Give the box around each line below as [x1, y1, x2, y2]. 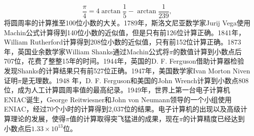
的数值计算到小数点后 [173, 46, 242, 56]
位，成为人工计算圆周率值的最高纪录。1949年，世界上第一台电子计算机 [4, 85, 230, 95]
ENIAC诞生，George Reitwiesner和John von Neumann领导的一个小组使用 [4, 94, 232, 104]
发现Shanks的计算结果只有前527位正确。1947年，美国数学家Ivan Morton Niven [4, 66, 250, 76]
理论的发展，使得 [10, 113, 66, 123]
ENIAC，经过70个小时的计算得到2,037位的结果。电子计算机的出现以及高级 [4, 104, 241, 114]
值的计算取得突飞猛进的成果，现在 [69, 113, 179, 123]
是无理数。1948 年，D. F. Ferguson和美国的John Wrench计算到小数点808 [21, 75, 249, 85]
